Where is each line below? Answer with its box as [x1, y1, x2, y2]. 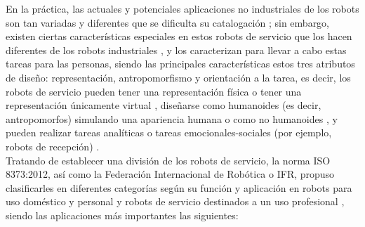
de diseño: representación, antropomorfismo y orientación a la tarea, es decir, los [6, 70, 351, 84]
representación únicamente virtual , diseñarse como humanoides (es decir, [6, 98, 321, 112]
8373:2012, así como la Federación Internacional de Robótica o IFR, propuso [6, 167, 335, 181]
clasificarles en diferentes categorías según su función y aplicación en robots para [6, 180, 352, 195]
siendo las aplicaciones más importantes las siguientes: [6, 207, 239, 222]
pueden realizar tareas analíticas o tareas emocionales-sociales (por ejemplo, [6, 125, 332, 140]
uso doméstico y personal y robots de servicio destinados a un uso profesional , [6, 194, 345, 209]
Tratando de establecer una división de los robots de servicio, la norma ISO [6, 153, 331, 167]
